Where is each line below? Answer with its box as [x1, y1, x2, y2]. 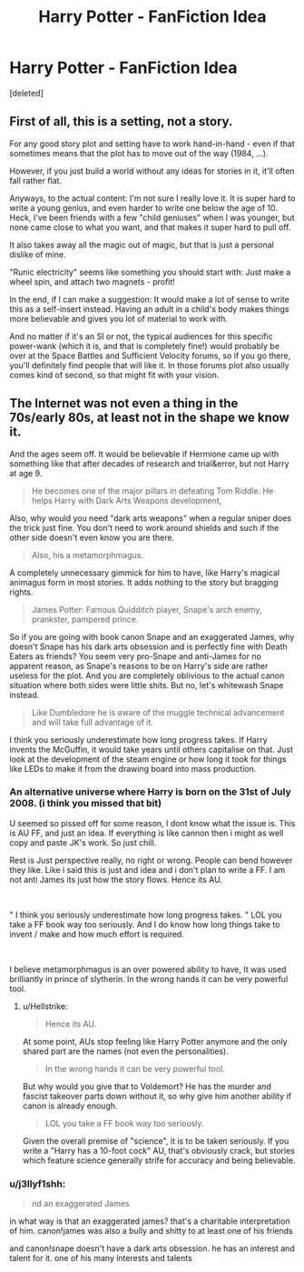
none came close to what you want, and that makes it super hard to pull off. [9, 221, 291, 233]
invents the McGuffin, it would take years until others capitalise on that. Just [9, 744, 293, 755]
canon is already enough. [22, 1100, 118, 1111]
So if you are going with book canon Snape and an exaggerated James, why [9, 631, 295, 642]
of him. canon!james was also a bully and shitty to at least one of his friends [9, 1226, 293, 1237]
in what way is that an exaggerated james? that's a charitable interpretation [9, 1216, 290, 1227]
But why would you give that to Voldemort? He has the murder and [22, 1080, 272, 1092]
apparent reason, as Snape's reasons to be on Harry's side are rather [9, 660, 269, 671]
